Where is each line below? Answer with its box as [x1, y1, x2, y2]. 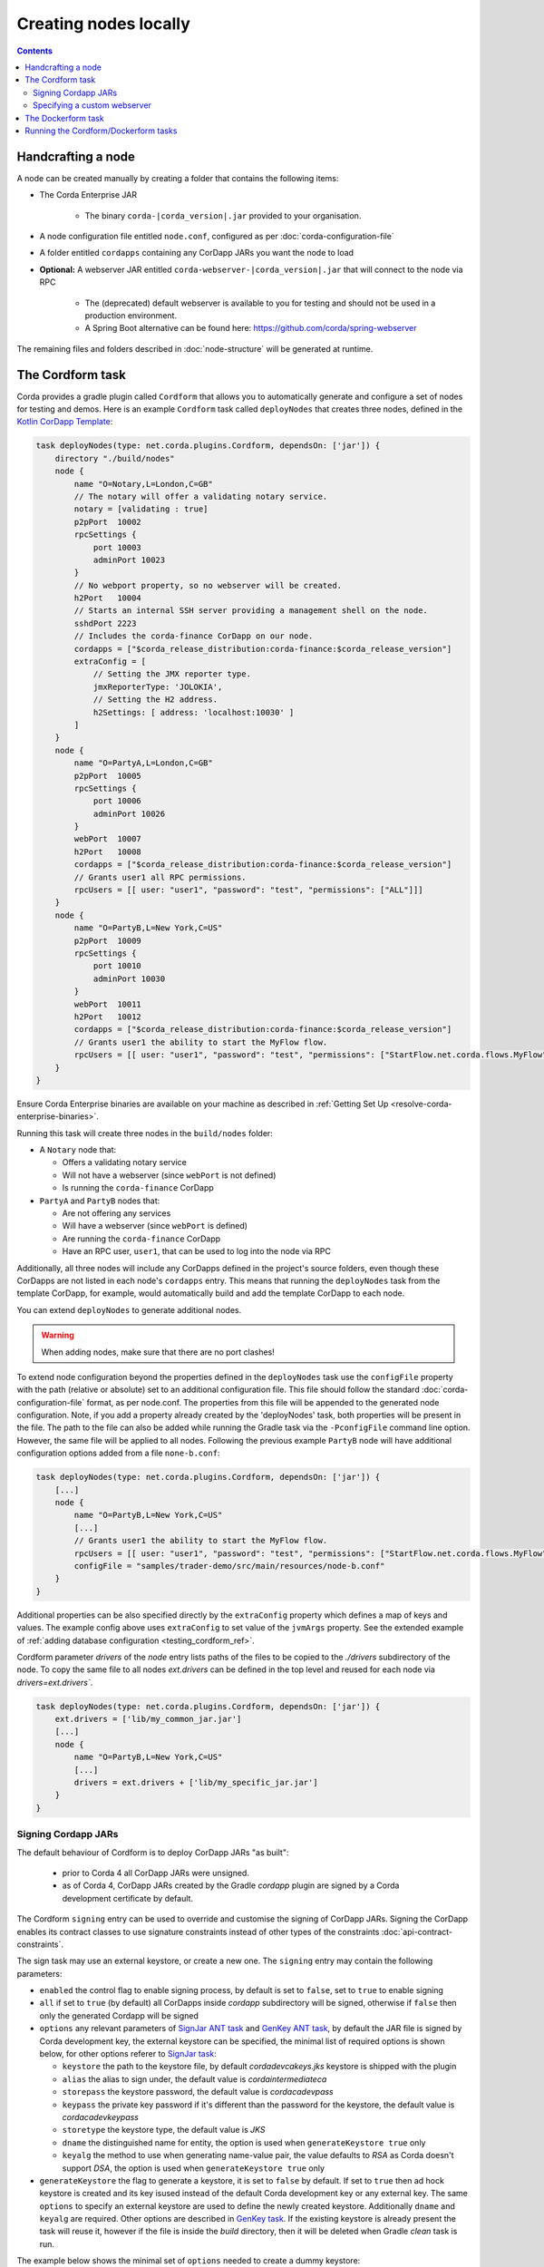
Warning [41, 1329, 74, 1341]
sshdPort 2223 [73, 618, 137, 628]
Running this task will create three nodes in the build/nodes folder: [16, 1127, 274, 1138]
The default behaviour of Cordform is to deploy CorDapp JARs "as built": [16, 1846, 289, 1858]
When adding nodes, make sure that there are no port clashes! [41, 1347, 276, 1357]
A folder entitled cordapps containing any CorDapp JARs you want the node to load [39, 248, 354, 258]
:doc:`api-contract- [381, 1926, 453, 1937]
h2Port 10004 [73, 593, 142, 603]
